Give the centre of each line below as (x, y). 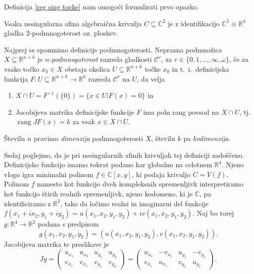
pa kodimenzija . (207, 138)
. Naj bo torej (213, 213)
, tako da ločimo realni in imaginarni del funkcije (134, 203)
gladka (14, 33)
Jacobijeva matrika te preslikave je (56, 244)
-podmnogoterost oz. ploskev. (74, 33)
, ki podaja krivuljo (161, 174)
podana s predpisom (68, 224)
